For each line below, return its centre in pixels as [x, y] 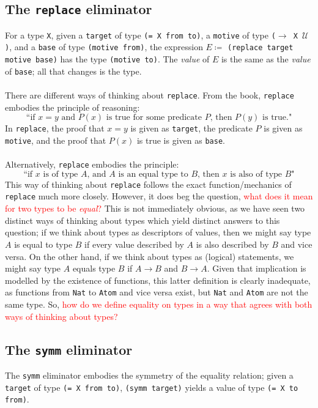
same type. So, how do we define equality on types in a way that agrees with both [159, 304]
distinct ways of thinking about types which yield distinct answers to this [142, 220]
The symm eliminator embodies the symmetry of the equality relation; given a [149, 375]
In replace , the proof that [55, 128]
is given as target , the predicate [191, 128]
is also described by [232, 244]
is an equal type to [153, 174]
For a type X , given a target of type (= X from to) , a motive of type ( [140, 35]
